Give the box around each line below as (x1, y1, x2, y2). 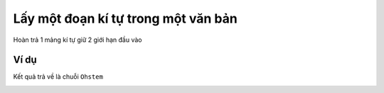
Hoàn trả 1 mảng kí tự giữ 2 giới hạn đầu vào (13, 35, 142, 44)
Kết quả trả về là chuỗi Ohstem (13, 72, 103, 81)
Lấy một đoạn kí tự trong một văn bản (13, 11, 238, 26)
